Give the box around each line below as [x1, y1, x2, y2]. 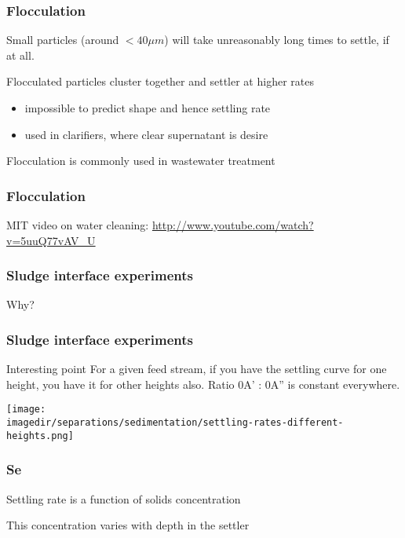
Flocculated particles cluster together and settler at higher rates [6, 73, 314, 90]
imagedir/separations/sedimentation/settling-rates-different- [6, 417, 344, 429]
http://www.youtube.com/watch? [151, 217, 314, 232]
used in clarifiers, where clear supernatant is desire [24, 126, 268, 142]
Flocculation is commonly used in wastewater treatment [6, 152, 275, 169]
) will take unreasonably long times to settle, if [164, 31, 389, 48]
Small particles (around [6, 31, 119, 48]
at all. [6, 46, 35, 63]
